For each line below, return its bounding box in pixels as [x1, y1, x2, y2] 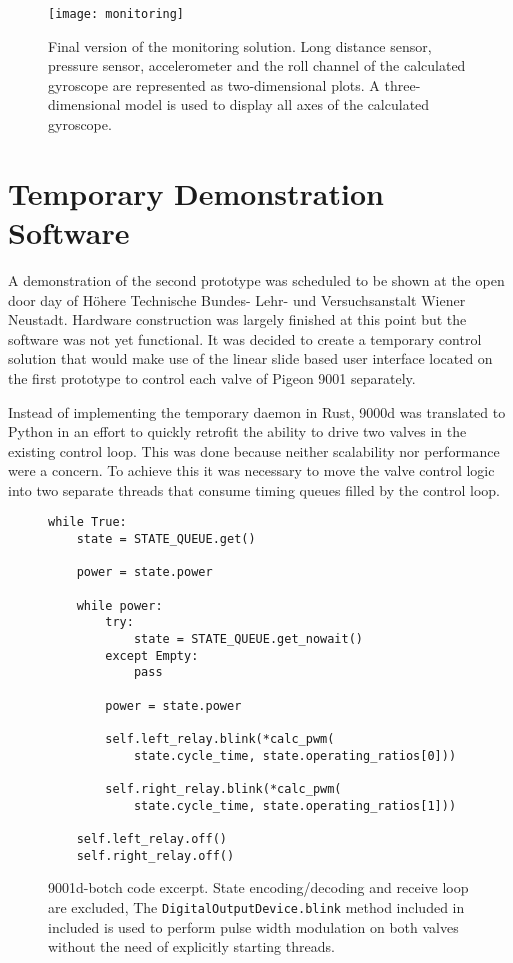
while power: [76, 598, 163, 613]
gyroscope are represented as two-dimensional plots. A [48, 74, 380, 95]
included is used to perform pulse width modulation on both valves [48, 916, 459, 937]
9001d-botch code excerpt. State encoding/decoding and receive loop [48, 877, 469, 898]
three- [384, 74, 421, 95]
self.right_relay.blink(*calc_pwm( [105, 781, 342, 796]
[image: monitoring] [48, 7, 185, 21]
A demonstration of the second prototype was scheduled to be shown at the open [8, 269, 505, 290]
